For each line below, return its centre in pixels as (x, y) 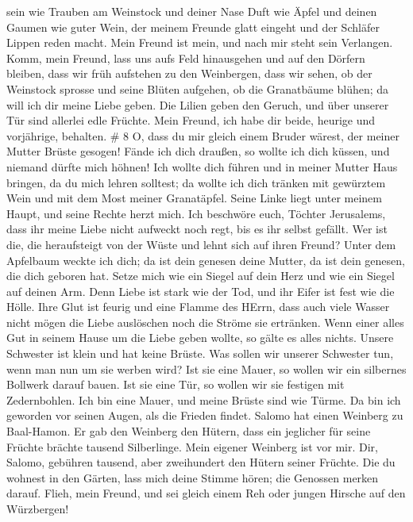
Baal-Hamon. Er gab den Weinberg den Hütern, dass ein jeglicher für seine (189, 431)
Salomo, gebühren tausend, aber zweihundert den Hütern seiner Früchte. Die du (201, 462)
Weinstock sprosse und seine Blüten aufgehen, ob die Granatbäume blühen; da (198, 88)
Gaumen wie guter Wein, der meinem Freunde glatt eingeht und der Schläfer (193, 27)
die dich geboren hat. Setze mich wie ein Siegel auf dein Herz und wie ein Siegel (201, 276)
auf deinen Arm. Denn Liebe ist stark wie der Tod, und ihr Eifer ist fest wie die (201, 291)
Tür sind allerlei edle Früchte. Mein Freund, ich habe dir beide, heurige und (191, 120)
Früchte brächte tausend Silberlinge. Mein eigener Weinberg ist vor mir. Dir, (192, 446)
